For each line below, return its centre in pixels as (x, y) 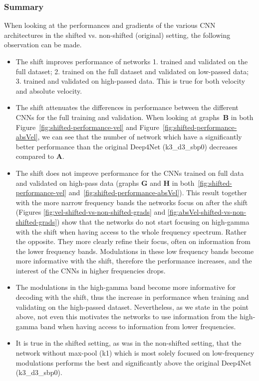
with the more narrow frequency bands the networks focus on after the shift (132, 202)
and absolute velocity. (49, 90)
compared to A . (40, 156)
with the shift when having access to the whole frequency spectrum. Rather (131, 231)
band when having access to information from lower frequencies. (138, 326)
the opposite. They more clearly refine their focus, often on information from (133, 241)
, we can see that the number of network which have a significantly (140, 137)
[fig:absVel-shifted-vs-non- (207, 212)
